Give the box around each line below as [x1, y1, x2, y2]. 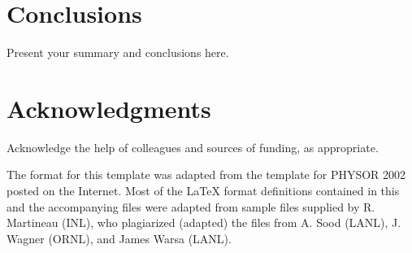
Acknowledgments [7, 91, 211, 124]
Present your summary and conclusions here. [7, 44, 229, 61]
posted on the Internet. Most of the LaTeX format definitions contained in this [7, 182, 400, 199]
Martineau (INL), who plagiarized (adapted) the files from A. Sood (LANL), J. [7, 214, 401, 231]
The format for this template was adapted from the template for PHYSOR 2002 [7, 166, 406, 183]
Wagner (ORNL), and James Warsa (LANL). [7, 229, 232, 246]
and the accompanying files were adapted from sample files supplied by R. [7, 198, 375, 215]
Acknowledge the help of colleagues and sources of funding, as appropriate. [7, 138, 379, 155]
